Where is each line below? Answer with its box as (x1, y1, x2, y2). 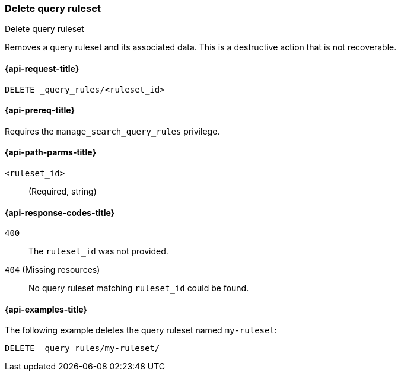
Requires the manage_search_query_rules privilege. (5, 126, 220, 136)
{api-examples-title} (5, 304, 87, 314)
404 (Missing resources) (5, 265, 100, 275)
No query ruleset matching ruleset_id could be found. (28, 283, 249, 294)
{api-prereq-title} (5, 105, 75, 116)
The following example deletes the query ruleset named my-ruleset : (5, 325, 277, 336)
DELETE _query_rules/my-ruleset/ (5, 343, 160, 353)
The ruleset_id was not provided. (28, 246, 168, 257)
